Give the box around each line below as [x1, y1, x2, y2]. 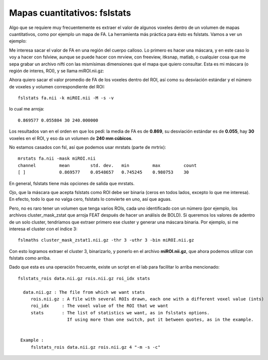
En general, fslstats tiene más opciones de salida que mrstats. [9, 180, 135, 186]
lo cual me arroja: [9, 106, 44, 112]
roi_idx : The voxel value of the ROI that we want [30, 303, 168, 309]
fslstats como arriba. [9, 255, 51, 261]
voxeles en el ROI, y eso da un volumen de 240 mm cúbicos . [9, 135, 133, 141]
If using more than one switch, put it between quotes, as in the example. [67, 317, 254, 323]
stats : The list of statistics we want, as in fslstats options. [30, 310, 210, 315]
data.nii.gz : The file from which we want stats [23, 289, 145, 295]
